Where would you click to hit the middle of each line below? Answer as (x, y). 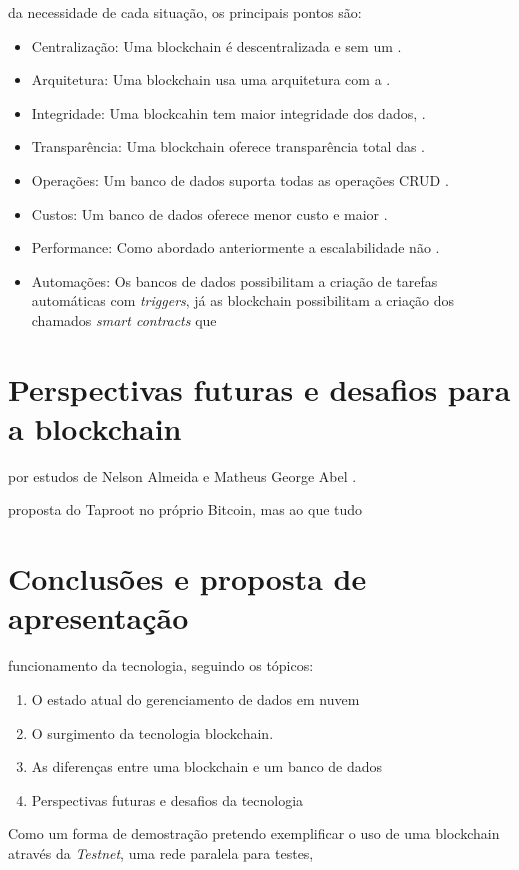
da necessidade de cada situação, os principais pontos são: (185, 12)
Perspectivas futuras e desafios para (259, 388)
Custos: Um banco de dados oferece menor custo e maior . (209, 213)
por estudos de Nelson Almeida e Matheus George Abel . (182, 475)
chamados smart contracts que (124, 319)
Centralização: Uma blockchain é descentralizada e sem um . (216, 45)
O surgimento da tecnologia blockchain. (152, 732)
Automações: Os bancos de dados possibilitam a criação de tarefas (234, 280)
